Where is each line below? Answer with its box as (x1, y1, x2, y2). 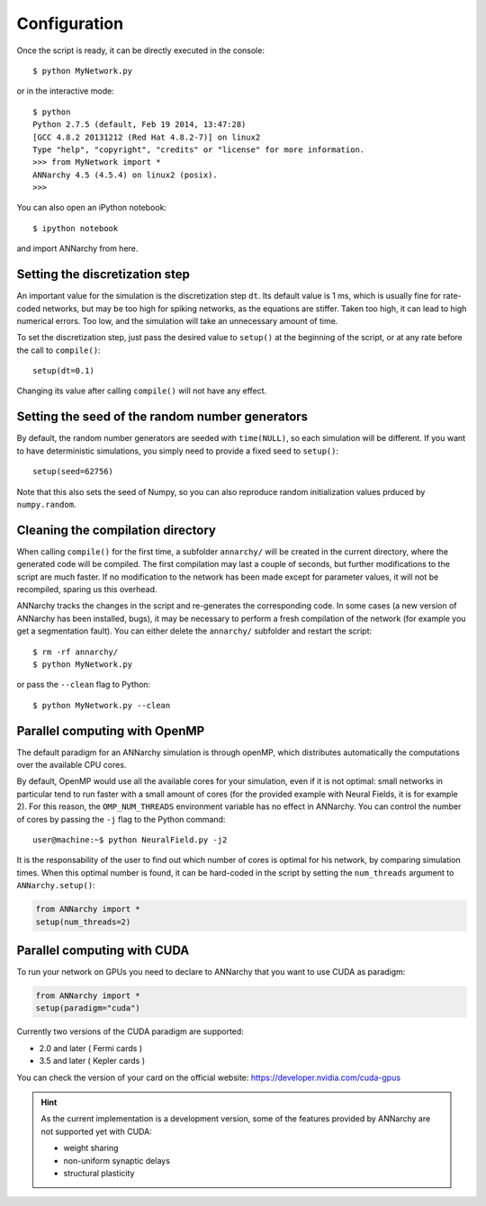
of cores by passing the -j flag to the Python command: (16, 814, 226, 824)
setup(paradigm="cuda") (35, 1003, 141, 1013)
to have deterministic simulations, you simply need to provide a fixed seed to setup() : (16, 445, 339, 456)
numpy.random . (16, 499, 76, 509)
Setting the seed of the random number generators (16, 409, 309, 425)
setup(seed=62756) (32, 466, 114, 477)
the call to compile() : (16, 345, 101, 355)
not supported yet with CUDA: (40, 1126, 152, 1137)
